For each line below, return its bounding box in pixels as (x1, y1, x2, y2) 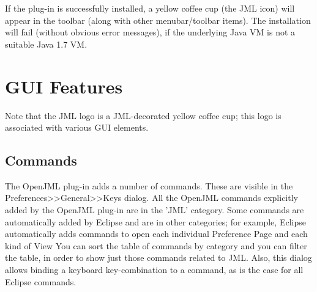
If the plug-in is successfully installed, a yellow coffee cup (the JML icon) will (5, 2, 295, 14)
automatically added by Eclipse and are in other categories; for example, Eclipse (5, 215, 306, 228)
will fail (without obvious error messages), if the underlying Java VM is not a (5, 26, 296, 38)
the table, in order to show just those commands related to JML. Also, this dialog (5, 251, 312, 264)
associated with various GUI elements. (5, 121, 149, 134)
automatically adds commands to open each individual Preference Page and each (5, 227, 308, 240)
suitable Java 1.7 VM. (5, 37, 88, 50)
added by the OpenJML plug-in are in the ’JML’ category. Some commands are (5, 203, 304, 216)
